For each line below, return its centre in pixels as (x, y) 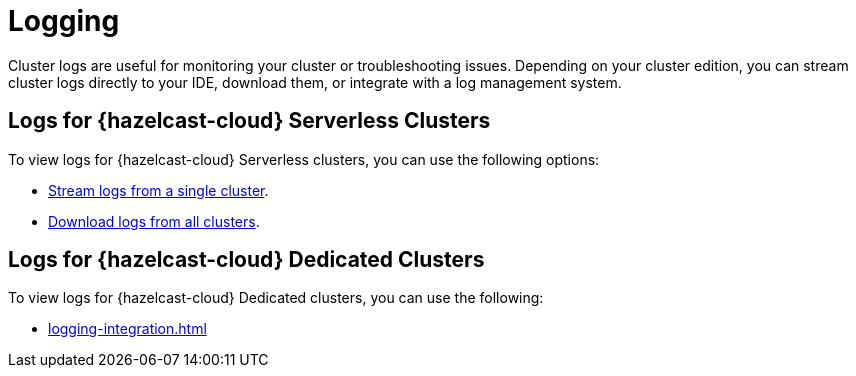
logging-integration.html (127, 329)
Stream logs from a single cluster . (158, 190)
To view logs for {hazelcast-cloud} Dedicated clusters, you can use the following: (276, 298)
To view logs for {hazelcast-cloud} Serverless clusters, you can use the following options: (304, 159)
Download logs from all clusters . (154, 221)
